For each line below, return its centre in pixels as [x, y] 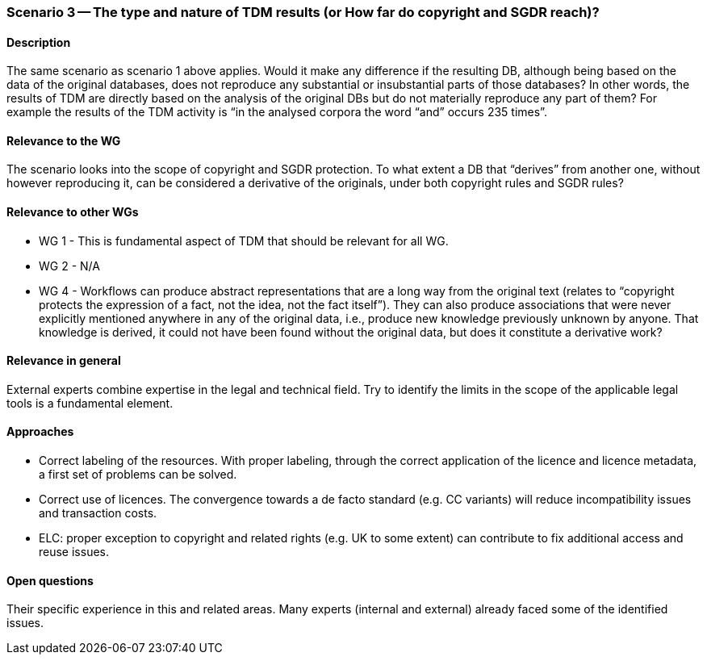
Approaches [40, 432]
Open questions [50, 580]
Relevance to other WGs [73, 212]
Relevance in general [64, 361]
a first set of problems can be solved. [138, 475]
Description [39, 42]
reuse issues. [74, 552]
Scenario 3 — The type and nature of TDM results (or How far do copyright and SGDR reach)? [303, 12]
